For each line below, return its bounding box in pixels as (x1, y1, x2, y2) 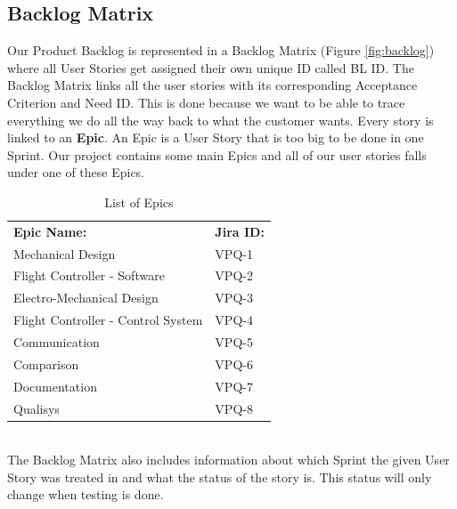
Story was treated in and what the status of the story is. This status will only (7, 467, 432, 486)
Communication (13, 333, 100, 351)
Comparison (13, 354, 79, 373)
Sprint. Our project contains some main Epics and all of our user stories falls (7, 145, 427, 164)
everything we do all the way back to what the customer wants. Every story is (7, 110, 434, 129)
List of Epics (104, 192, 174, 211)
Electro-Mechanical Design (13, 288, 159, 307)
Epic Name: (13, 222, 87, 240)
